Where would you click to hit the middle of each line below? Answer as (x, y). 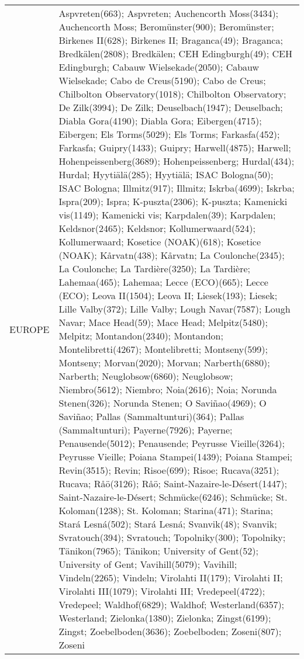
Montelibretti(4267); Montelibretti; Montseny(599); (163, 349)
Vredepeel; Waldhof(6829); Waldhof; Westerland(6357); (172, 604)
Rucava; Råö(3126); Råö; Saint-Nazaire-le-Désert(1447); (173, 483)
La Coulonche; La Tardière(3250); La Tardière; (154, 268)
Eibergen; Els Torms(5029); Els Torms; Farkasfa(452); (169, 134)
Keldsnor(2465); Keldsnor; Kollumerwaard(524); (157, 228)
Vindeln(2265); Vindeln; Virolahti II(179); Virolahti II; (171, 578)
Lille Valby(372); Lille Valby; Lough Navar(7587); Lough (175, 309)
